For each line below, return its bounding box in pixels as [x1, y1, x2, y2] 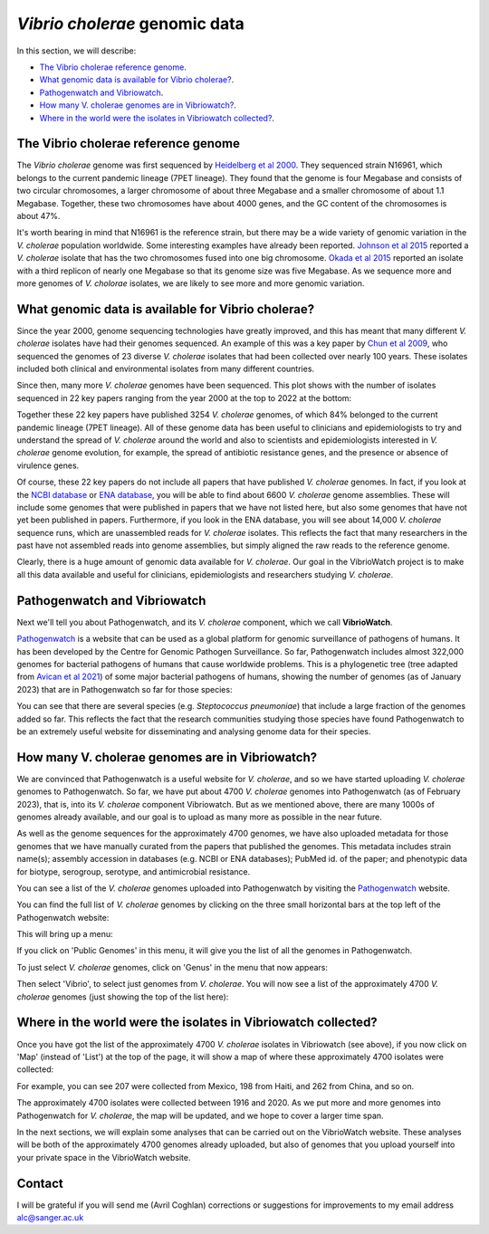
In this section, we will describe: [16, 45, 137, 56]
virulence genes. [16, 460, 80, 471]
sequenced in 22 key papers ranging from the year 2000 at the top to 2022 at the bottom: [16, 392, 352, 403]
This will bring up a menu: [16, 929, 113, 940]
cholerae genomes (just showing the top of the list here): [16, 991, 229, 1002]
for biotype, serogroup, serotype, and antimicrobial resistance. [16, 866, 251, 877]
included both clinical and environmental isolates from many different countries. [16, 363, 315, 374]
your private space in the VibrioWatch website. [16, 1152, 191, 1162]
